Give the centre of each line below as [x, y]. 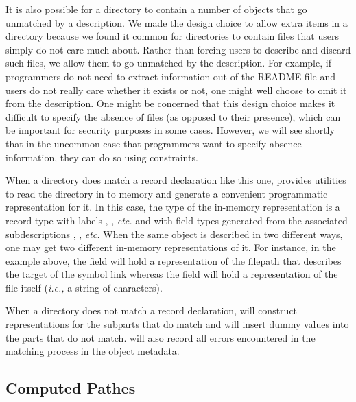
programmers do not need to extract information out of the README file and [170, 76]
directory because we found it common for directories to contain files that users [172, 36]
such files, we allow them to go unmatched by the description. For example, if [168, 63]
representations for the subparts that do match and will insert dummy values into [177, 324]
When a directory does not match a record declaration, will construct [152, 310]
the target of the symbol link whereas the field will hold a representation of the [172, 274]
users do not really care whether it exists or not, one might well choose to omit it [176, 90]
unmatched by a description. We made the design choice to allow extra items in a [177, 22]
